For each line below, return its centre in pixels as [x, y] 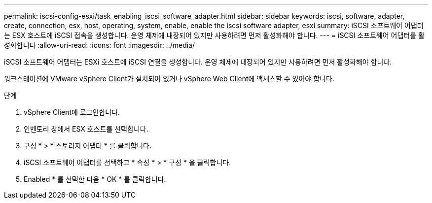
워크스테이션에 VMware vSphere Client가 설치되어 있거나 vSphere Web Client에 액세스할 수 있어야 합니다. [169, 79]
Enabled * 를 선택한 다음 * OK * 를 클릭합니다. [95, 179]
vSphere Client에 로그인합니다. [72, 112]
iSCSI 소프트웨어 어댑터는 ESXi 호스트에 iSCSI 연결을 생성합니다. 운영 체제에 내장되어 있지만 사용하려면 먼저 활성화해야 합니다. [198, 62]
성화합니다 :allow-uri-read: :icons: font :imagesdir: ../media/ [100, 45]
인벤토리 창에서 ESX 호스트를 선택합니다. [86, 129]
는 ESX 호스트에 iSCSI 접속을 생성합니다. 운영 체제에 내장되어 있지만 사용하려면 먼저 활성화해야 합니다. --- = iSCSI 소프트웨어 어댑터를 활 [214, 35]
